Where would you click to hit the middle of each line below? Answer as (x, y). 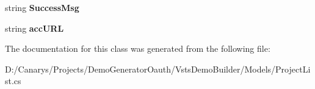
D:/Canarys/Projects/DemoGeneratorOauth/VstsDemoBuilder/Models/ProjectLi (158, 69)
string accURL (34, 28)
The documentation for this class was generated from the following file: (138, 48)
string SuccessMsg (42, 7)
